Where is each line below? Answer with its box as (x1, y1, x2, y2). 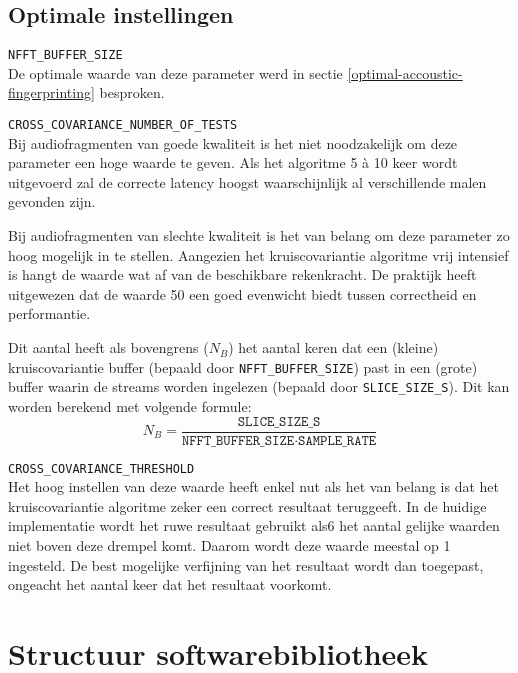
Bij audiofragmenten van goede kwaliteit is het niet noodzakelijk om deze (8, 132, 458, 153)
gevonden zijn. (8, 191, 96, 212)
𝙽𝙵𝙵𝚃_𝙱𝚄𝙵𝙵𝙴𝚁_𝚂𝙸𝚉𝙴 (181, 433, 295, 448)
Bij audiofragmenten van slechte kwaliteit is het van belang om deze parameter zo (8, 225, 510, 246)
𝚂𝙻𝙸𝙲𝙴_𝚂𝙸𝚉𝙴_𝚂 (237, 414, 321, 429)
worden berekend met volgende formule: (8, 395, 252, 416)
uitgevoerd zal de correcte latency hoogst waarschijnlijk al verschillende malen (8, 171, 487, 192)
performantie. (8, 303, 91, 324)
